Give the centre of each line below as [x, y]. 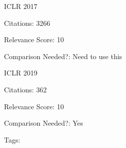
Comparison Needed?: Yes [44, 123]
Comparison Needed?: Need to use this [63, 56]
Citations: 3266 [27, 23]
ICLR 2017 [21, 6]
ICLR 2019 [21, 73]
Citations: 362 [25, 89]
